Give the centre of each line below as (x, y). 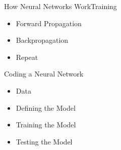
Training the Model (46, 125)
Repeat (27, 57)
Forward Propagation (49, 23)
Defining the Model (46, 107)
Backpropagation (42, 40)
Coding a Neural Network (44, 74)
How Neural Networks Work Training (60, 6)
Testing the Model (44, 141)
